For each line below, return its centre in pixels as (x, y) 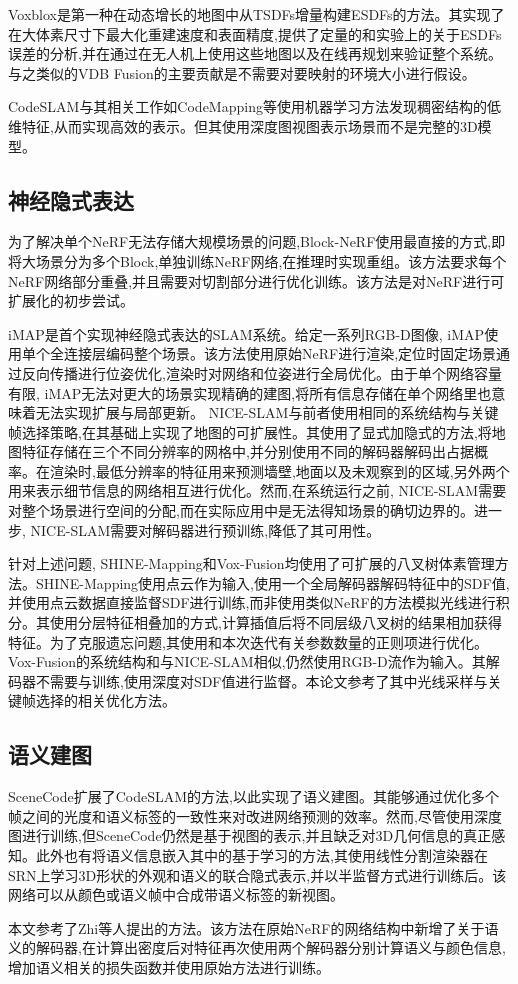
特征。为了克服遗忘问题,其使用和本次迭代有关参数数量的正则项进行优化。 (248, 641)
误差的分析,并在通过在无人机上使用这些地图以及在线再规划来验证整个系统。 (255, 53)
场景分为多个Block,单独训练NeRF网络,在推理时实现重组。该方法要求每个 (271, 260)
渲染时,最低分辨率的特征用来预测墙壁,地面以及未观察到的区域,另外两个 (279, 470)
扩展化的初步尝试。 (71, 300)
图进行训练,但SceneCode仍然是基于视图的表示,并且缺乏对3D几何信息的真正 (250, 835)
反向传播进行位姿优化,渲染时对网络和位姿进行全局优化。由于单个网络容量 (261, 372)
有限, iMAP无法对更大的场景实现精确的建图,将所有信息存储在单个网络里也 (250, 392)
